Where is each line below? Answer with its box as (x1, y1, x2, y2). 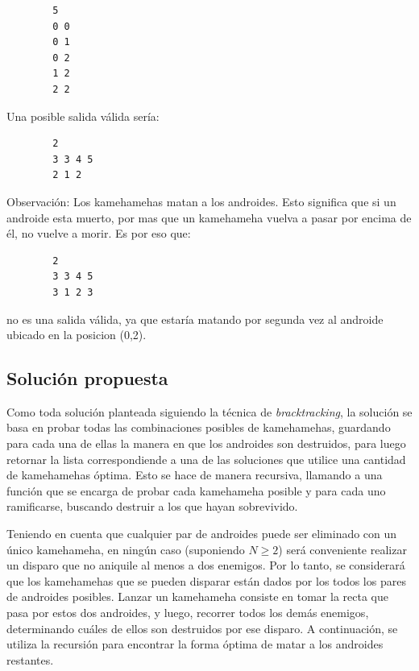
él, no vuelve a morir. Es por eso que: (6, 225, 191, 242)
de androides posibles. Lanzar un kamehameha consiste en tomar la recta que (6, 588, 388, 605)
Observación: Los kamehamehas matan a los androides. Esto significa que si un (6, 193, 396, 209)
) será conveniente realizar (278, 541, 407, 557)
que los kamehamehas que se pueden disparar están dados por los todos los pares (6, 572, 406, 589)
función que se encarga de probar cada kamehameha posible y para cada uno (6, 482, 386, 499)
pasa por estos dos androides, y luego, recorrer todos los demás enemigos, (6, 604, 369, 621)
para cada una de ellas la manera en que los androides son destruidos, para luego (6, 435, 406, 452)
